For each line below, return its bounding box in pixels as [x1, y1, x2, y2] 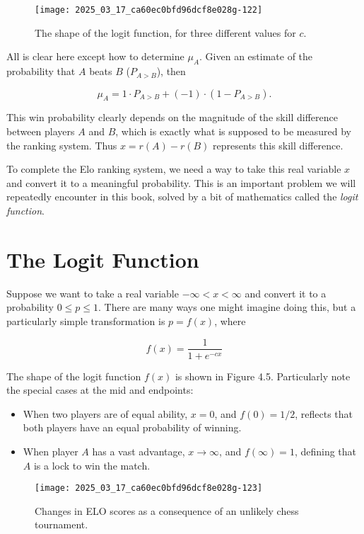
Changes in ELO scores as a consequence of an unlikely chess [35, 503, 299, 518]
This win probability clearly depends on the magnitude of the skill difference [6, 110, 338, 125]
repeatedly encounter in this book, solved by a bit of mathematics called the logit [6, 189, 358, 204]
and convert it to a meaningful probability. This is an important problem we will [6, 175, 356, 190]
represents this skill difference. [213, 137, 344, 152]
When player [23, 443, 78, 458]
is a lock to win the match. [33, 458, 151, 472]
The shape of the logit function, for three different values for [35, 25, 296, 40]
